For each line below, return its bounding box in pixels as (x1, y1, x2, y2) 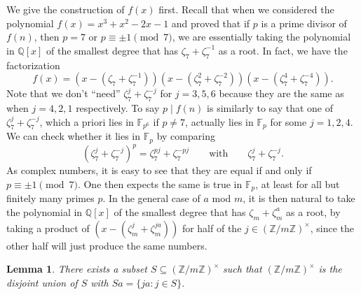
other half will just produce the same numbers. (6, 238, 207, 252)
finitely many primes (6, 191, 95, 206)
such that (223, 261, 262, 276)
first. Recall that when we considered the (158, 2, 334, 16)
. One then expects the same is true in (77, 176, 243, 191)
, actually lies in (185, 114, 254, 129)
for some (270, 114, 307, 129)
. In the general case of (102, 191, 200, 206)
